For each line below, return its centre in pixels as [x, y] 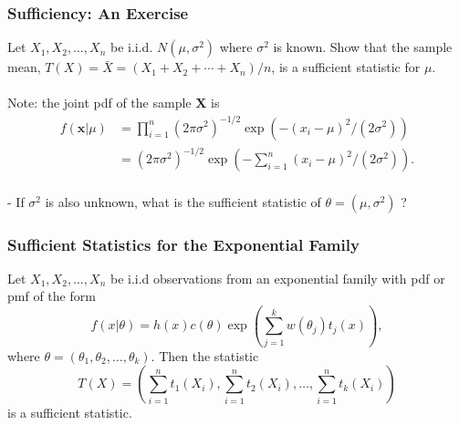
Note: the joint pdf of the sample [99, 103]
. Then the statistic [205, 355]
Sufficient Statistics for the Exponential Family [183, 244]
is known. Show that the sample [363, 47]
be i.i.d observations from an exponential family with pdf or [277, 278]
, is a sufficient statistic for [346, 67]
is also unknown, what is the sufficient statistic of [183, 201]
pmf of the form [52, 296]
